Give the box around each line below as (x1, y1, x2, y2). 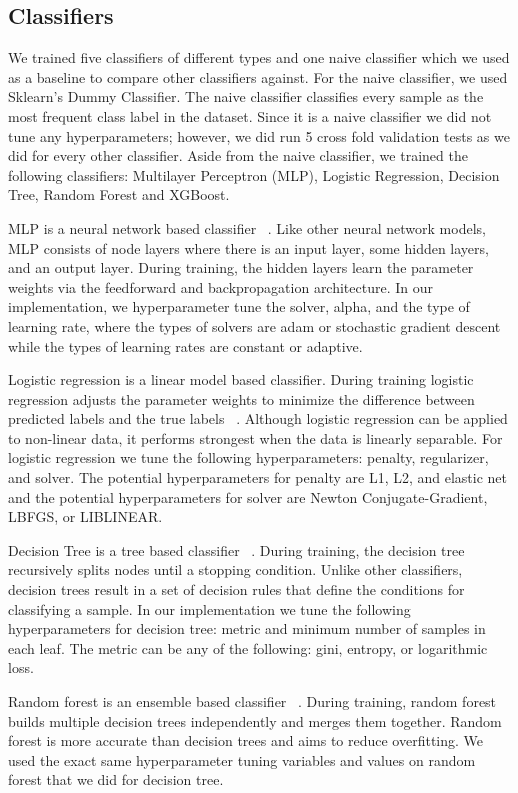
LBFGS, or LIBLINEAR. (8, 506, 163, 527)
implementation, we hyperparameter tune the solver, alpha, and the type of (8, 296, 470, 317)
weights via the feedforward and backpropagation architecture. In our (8, 276, 434, 297)
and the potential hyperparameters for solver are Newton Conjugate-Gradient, (8, 486, 488, 507)
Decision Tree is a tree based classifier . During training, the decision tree (8, 539, 465, 560)
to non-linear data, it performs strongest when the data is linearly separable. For (8, 427, 503, 448)
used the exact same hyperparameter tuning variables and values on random (8, 749, 476, 770)
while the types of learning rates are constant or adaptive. (8, 335, 363, 356)
